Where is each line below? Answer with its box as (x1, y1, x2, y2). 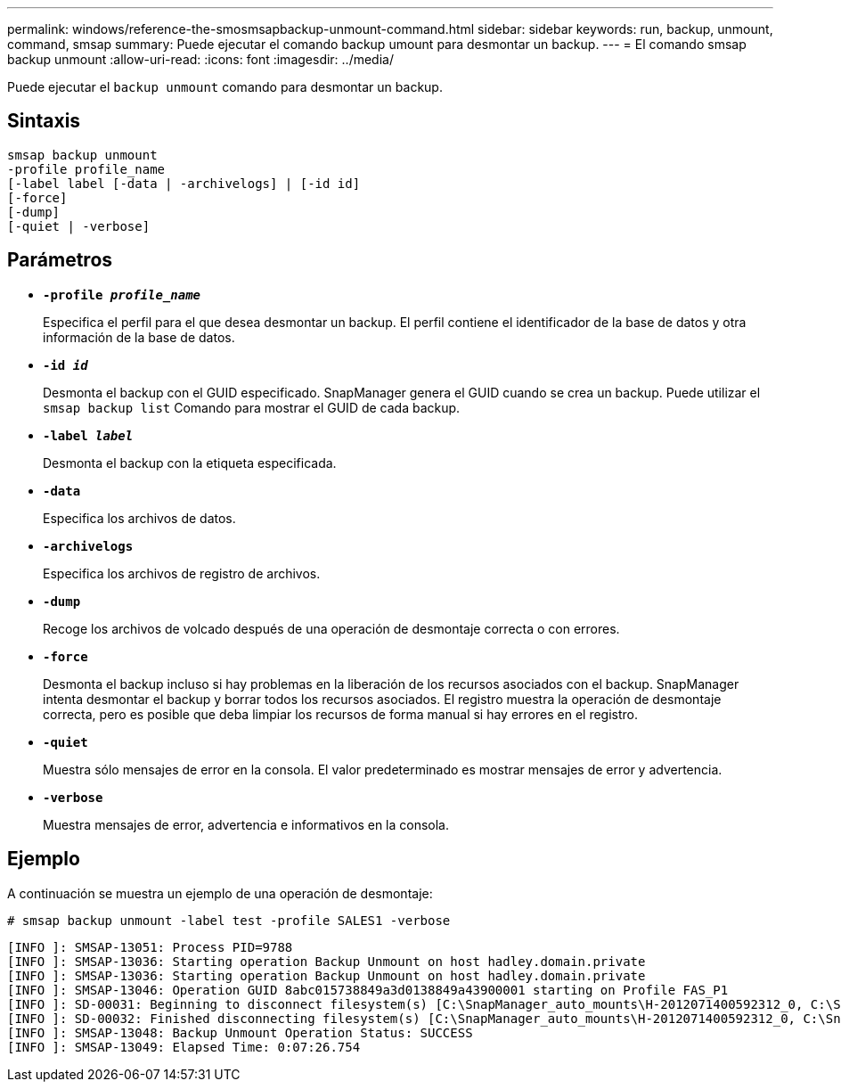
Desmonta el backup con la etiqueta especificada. (43, 454, 337, 471)
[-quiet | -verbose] (7, 218, 151, 233)
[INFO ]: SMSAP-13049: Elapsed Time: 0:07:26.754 (7, 1039, 361, 1054)
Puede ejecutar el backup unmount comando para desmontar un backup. (7, 79, 443, 94)
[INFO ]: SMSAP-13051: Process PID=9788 (7, 939, 293, 954)
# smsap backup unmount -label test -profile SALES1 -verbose (7, 913, 451, 928)
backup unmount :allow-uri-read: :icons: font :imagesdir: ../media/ (7, 52, 394, 67)
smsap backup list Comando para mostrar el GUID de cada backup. (43, 399, 461, 415)
